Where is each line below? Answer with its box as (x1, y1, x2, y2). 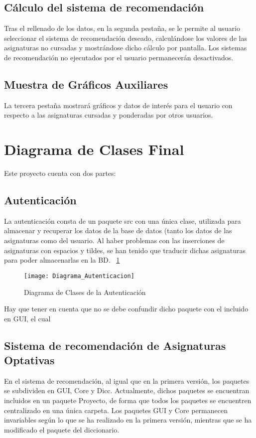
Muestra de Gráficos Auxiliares (4, 76, 168, 92)
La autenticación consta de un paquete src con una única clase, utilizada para (4, 215, 241, 226)
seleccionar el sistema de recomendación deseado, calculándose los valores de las (4, 32, 247, 43)
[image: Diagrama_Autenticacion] (24, 272, 134, 280)
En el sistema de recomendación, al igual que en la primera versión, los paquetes (4, 375, 250, 386)
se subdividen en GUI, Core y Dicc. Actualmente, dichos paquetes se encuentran (4, 385, 250, 396)
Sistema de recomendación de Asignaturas (4, 337, 226, 353)
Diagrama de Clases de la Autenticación (24, 287, 146, 297)
